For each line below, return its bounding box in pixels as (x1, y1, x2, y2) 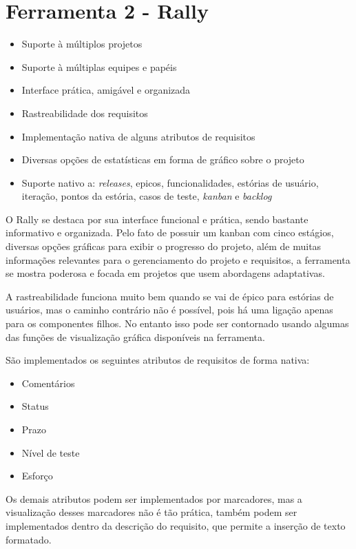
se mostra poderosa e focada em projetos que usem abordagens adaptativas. (6, 266, 325, 280)
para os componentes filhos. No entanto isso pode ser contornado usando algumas (6, 316, 349, 331)
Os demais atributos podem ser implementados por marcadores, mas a (6, 491, 302, 506)
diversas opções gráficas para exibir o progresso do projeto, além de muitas (6, 239, 322, 253)
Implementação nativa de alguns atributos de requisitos (21, 129, 255, 143)
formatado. (6, 532, 52, 546)
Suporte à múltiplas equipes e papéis (21, 59, 177, 74)
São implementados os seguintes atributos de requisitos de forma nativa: (6, 353, 310, 367)
